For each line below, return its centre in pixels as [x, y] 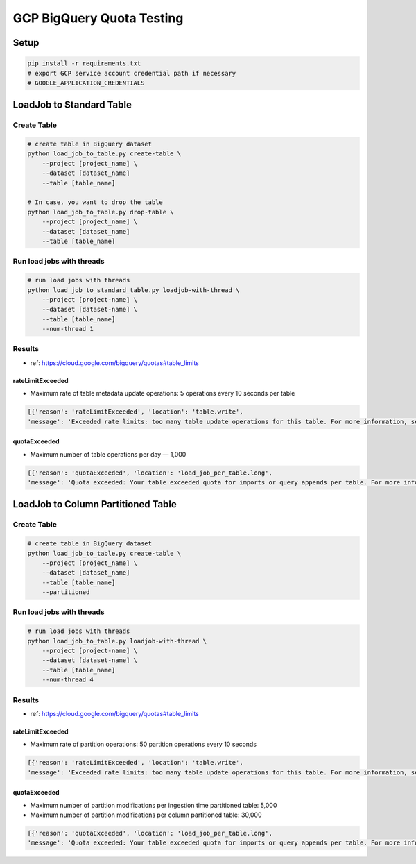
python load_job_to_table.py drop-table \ [101, 212]
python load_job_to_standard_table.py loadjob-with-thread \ [133, 290]
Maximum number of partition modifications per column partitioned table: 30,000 [146, 815]
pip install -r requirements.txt [84, 63]
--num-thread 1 [68, 329]
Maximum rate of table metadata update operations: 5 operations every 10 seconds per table [163, 393]
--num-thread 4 [68, 680]
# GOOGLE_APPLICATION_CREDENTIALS [86, 83]
